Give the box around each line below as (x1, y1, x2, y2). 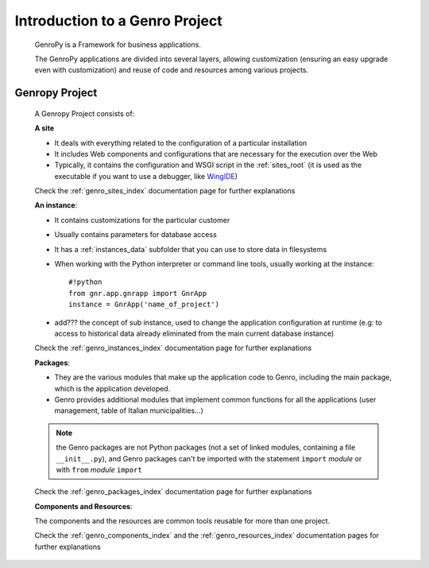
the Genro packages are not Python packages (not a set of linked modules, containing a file (56, 442, 356, 453)
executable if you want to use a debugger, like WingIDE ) (54, 171, 238, 181)
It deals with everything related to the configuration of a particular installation (54, 138, 307, 147)
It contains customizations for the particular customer (54, 215, 230, 224)
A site (34, 123, 55, 133)
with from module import (56, 465, 142, 474)
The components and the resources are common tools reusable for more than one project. (34, 516, 330, 526)
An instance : (34, 200, 78, 210)
